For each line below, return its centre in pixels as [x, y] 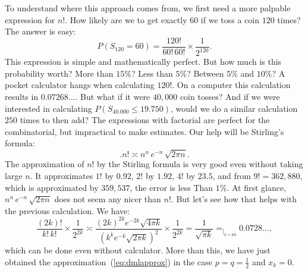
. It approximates [62, 176]
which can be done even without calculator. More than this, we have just [138, 250]
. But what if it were [113, 96]
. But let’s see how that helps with [234, 199]
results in [22, 96]
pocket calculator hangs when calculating [80, 85]
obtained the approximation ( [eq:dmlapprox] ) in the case [109, 261]
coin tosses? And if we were [230, 96]
